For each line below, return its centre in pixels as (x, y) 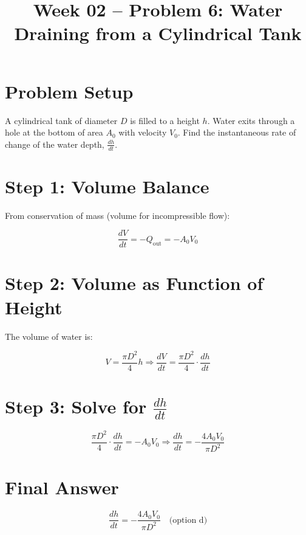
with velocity (143, 132)
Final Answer (62, 487)
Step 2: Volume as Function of (134, 283)
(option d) (188, 520)
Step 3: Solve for (76, 406)
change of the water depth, (55, 144)
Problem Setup (69, 91)
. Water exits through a (251, 120)
